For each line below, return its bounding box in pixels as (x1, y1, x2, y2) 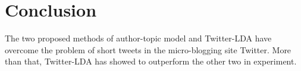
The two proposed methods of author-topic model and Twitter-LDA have (5, 32, 272, 44)
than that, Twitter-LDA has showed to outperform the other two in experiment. (5, 55, 297, 67)
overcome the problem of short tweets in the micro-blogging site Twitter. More (5, 43, 291, 56)
